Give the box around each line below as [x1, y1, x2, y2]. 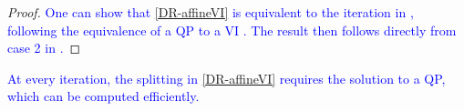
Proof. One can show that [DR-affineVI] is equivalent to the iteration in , [7, 3, 414, 21]
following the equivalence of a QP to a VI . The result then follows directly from [7, 20, 457, 39]
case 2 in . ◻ [7, 38, 81, 57]
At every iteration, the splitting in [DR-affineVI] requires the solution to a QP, [7, 68, 446, 87]
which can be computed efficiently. [7, 86, 200, 106]
